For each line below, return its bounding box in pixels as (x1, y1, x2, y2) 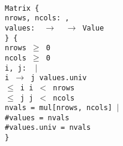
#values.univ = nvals (5, 123, 91, 132)
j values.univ (31, 74, 87, 83)
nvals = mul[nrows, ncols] (5, 104, 112, 112)
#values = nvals (5, 113, 70, 122)
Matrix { (5, 4, 40, 13)
